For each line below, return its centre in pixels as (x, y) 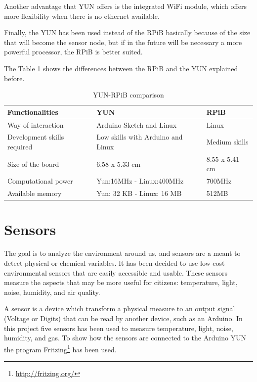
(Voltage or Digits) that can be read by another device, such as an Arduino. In (123, 318)
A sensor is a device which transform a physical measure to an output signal (120, 309)
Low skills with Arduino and (140, 137)
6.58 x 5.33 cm (119, 164)
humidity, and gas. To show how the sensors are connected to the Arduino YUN (125, 338)
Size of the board (33, 164)
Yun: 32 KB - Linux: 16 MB (139, 193)
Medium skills (227, 142)
